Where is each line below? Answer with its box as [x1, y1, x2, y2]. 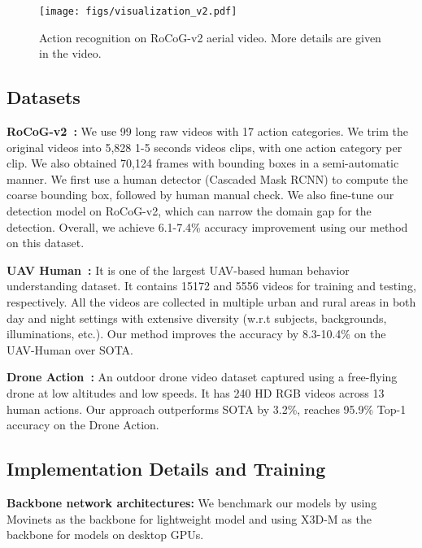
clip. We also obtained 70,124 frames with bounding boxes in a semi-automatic [7, 154, 399, 172]
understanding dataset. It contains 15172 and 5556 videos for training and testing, [7, 277, 416, 294]
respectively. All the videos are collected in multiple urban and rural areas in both [7, 293, 416, 310]
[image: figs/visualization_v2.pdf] [39, 6, 237, 17]
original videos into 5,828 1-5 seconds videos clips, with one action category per [7, 138, 402, 155]
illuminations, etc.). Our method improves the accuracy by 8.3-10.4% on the [7, 325, 386, 342]
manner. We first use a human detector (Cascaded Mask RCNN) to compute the [7, 170, 408, 187]
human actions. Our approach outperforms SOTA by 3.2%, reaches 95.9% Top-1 [7, 400, 407, 417]
